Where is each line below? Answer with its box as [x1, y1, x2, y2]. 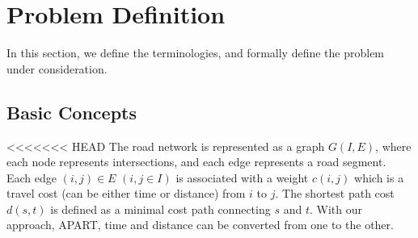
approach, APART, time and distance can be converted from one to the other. [6, 216, 394, 233]
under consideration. [6, 60, 108, 77]
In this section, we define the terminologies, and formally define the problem [6, 44, 385, 61]
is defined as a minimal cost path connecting [50, 200, 271, 217]
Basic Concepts [6, 99, 137, 124]
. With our [309, 200, 362, 217]
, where [375, 137, 412, 154]
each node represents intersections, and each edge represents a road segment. [6, 153, 386, 170]
